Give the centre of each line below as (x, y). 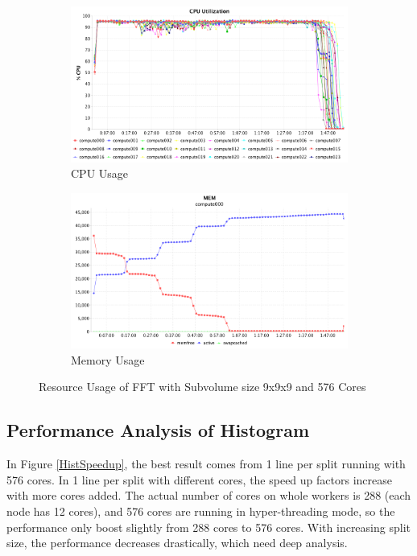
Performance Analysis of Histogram (158, 430)
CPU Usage (100, 173)
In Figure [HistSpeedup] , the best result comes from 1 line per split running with (206, 464)
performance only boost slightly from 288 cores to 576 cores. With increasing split (208, 527)
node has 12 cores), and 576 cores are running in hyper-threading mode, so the (201, 511)
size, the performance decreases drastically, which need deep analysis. (177, 543)
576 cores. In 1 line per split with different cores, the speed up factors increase (199, 479)
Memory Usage (108, 359)
